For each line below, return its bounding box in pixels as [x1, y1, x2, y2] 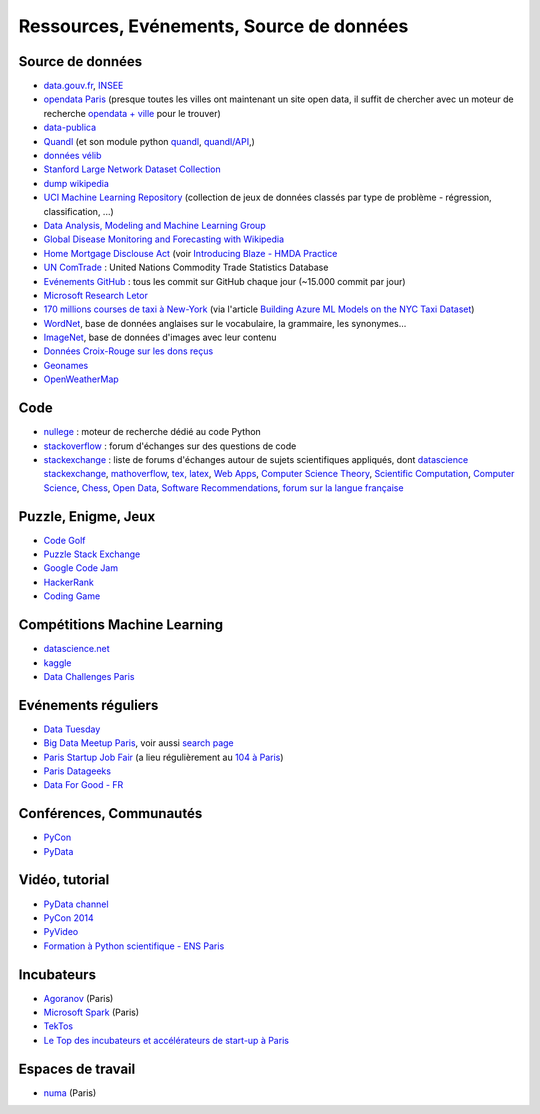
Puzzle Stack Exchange [43, 548, 141, 560]
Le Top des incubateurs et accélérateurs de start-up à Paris [43, 1034, 290, 1046]
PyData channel [43, 898, 109, 910]
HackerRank [43, 576, 95, 588]
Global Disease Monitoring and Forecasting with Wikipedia [43, 233, 285, 245]
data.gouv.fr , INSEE [43, 80, 124, 92]
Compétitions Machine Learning [18, 616, 224, 634]
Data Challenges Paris [43, 670, 135, 682]
